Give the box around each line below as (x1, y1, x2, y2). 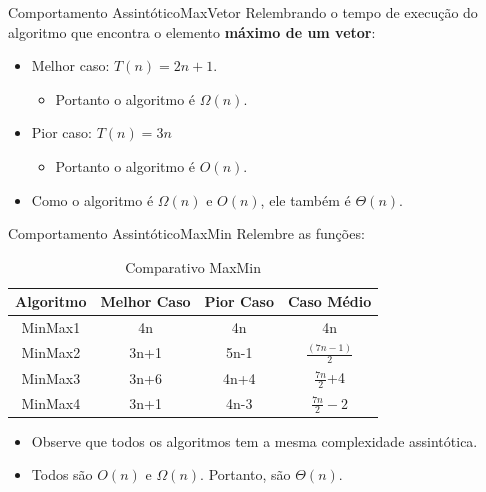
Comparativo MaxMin (125, 256, 262, 277)
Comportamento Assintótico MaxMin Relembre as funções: (8, 223, 365, 244)
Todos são (31, 464, 93, 485)
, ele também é (260, 189, 351, 210)
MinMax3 (21, 367, 81, 388)
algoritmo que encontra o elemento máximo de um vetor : (8, 21, 376, 42)
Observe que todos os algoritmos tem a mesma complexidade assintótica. (31, 430, 478, 451)
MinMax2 (21, 342, 81, 363)
